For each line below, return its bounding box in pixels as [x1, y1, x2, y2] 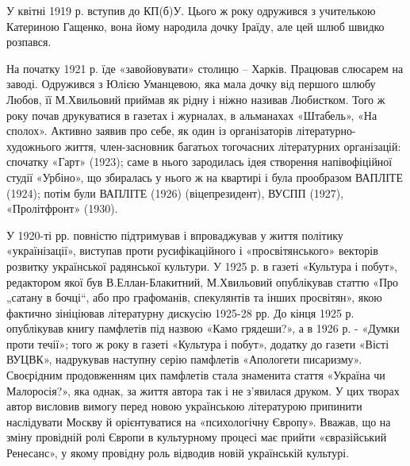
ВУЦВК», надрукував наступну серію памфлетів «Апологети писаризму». [6, 351, 362, 368]
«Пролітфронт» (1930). [6, 200, 118, 217]
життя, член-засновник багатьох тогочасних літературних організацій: [64, 137, 401, 154]
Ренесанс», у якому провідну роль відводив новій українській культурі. [6, 445, 350, 461]
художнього [6, 137, 62, 154]
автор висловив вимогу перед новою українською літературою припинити [6, 398, 362, 414]
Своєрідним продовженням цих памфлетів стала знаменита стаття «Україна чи [6, 367, 385, 383]
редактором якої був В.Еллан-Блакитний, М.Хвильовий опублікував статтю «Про [6, 273, 398, 290]
